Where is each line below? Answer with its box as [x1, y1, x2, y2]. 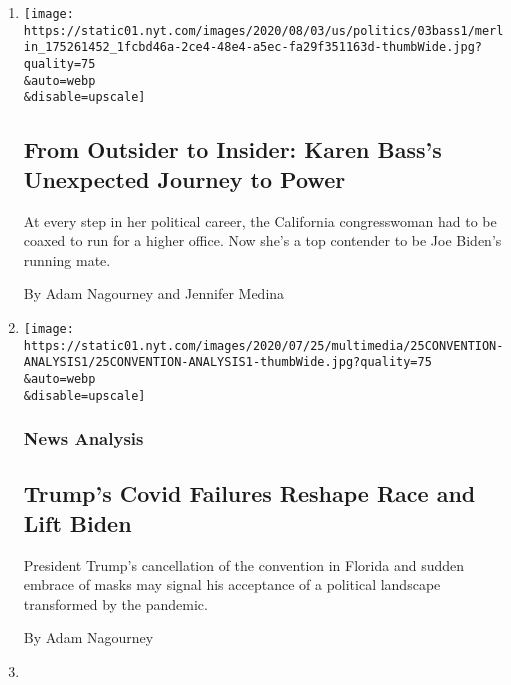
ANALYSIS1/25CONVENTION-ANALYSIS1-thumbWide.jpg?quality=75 [23, 355, 432, 370]
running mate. [23, 249, 111, 270]
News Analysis [23, 426, 144, 451]
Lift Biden [23, 507, 132, 538]
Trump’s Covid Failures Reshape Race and [23, 478, 476, 509]
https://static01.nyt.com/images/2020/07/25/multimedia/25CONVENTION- [23, 338, 504, 353]
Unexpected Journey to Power [23, 163, 346, 194]
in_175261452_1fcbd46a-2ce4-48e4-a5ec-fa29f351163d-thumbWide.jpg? [23, 40, 482, 55]
